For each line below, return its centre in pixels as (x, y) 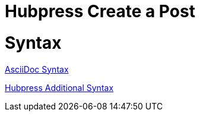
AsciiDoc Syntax (37, 69)
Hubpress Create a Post (100, 11)
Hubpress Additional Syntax (59, 87)
